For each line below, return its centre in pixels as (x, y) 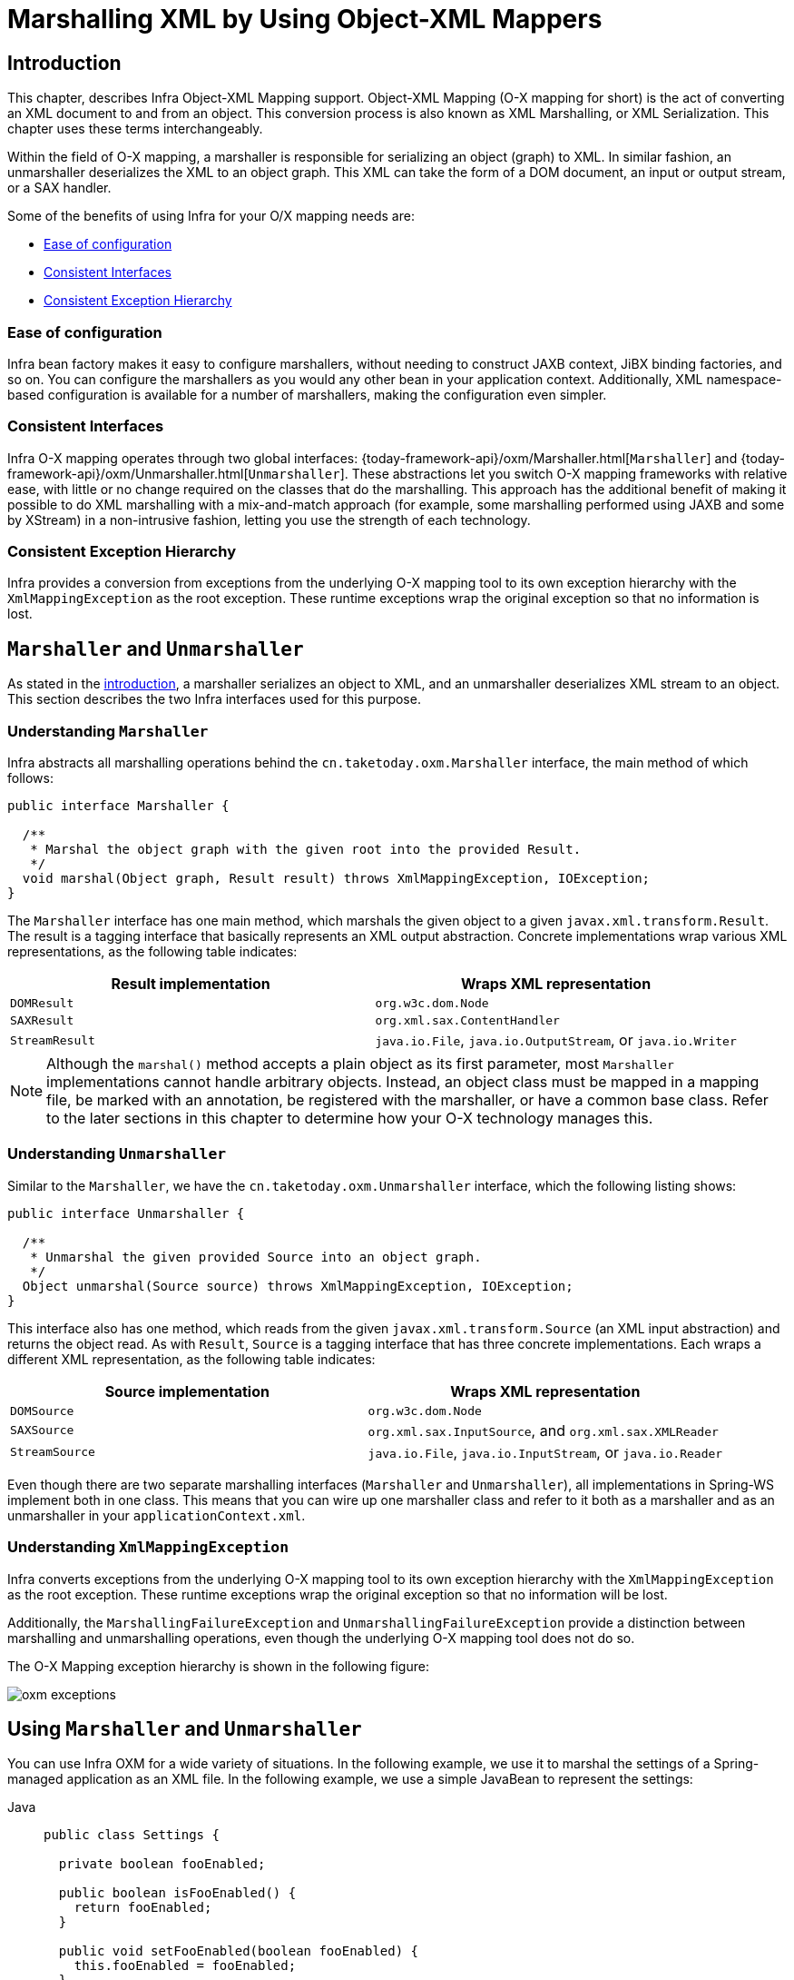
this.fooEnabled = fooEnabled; (185, 1966)
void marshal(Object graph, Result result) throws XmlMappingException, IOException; (336, 879)
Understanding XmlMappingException (148, 1547)
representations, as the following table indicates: (152, 952)
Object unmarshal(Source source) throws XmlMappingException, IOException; (298, 1286)
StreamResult (53, 1040)
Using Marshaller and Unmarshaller (185, 1728)
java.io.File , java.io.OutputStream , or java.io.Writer (556, 1040)
